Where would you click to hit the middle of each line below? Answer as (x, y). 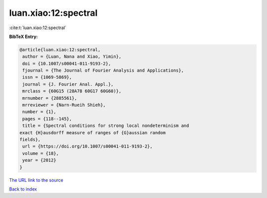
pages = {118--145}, (47, 119)
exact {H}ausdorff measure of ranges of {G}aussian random (92, 133)
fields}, (30, 139)
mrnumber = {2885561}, (50, 98)
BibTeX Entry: (23, 37)
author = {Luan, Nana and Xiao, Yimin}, (72, 57)
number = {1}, (39, 112)
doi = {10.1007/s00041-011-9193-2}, (67, 63)
